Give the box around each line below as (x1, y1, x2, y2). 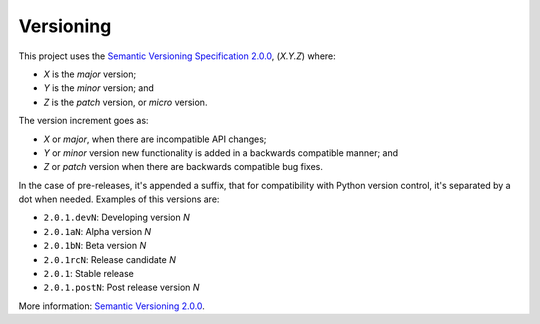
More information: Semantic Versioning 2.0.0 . (18, 300, 205, 312)
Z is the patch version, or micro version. (43, 96, 208, 108)
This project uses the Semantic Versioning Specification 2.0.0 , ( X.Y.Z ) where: (18, 50, 337, 62)
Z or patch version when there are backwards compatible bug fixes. (43, 161, 324, 173)
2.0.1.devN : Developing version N (43, 211, 190, 224)
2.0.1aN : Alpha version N (43, 225, 152, 237)
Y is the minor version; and (43, 82, 155, 94)
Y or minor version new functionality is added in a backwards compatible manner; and (43, 146, 399, 159)
